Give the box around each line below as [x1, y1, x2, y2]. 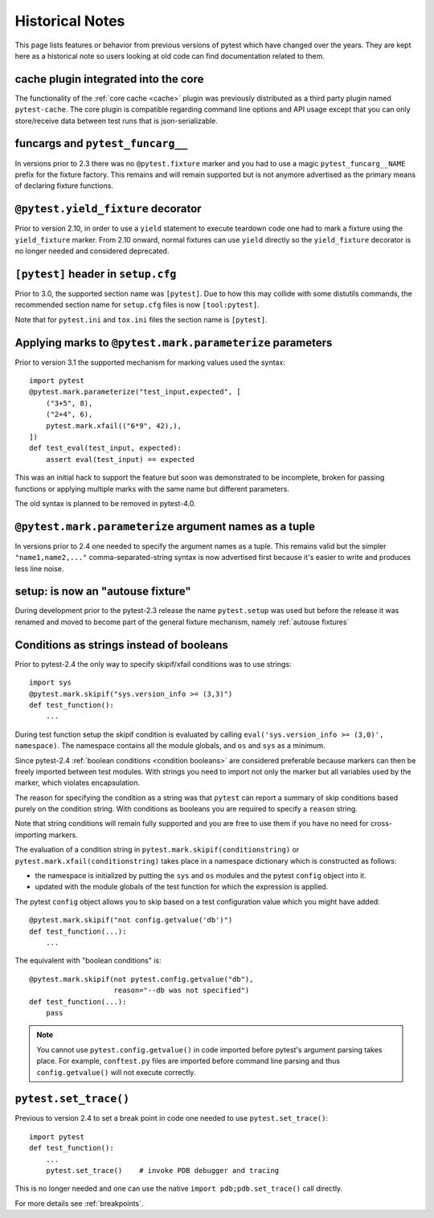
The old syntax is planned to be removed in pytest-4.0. [14, 498, 196, 508]
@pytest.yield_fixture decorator [14, 202, 202, 216]
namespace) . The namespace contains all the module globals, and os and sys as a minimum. [14, 741, 325, 750]
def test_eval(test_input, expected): [29, 443, 182, 453]
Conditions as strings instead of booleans [14, 638, 229, 652]
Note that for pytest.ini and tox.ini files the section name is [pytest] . [14, 314, 268, 325]
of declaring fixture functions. [14, 181, 114, 190]
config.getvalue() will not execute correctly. [36, 1067, 196, 1077]
